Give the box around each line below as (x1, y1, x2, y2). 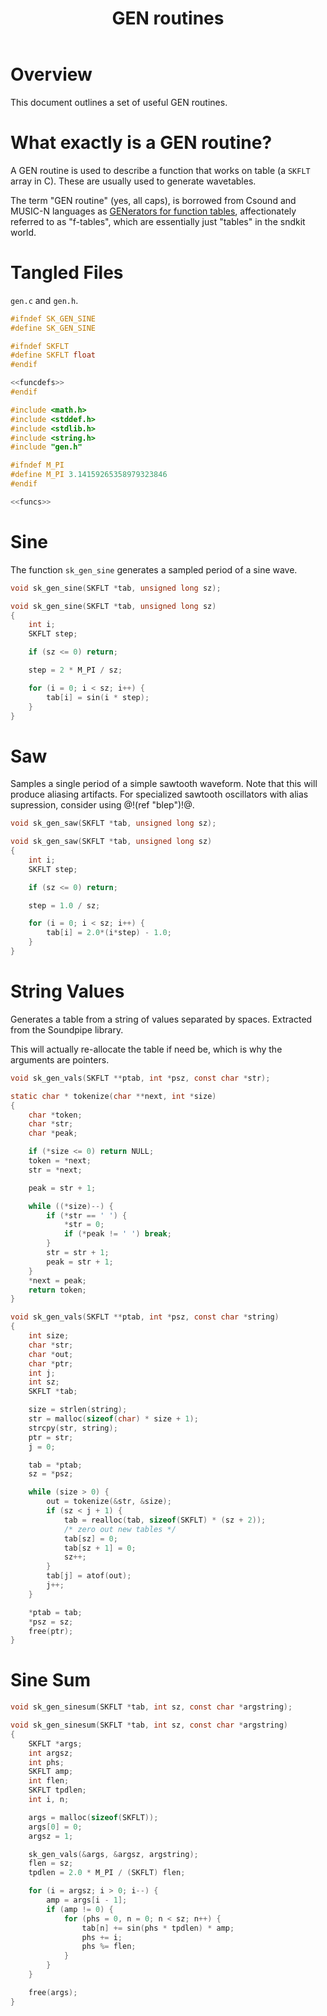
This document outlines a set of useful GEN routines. (10, 96, 228, 108)
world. (10, 226, 37, 238)
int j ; (28, 1368, 56, 1378)
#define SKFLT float (10, 350, 97, 361)
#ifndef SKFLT (10, 341, 70, 351)
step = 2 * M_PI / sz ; (28, 665, 123, 675)
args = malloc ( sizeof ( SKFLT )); (28, 1812, 159, 1822)
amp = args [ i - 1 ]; (46, 1895, 128, 1906)
